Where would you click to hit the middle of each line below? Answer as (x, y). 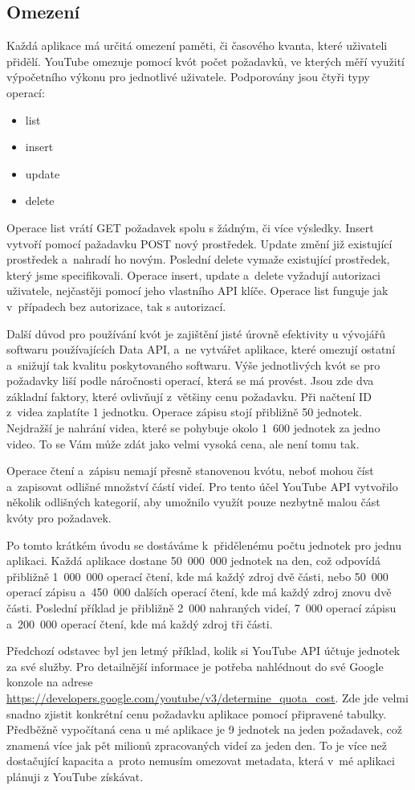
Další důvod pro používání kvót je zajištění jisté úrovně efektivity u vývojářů (196, 333)
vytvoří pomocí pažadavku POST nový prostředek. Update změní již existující (199, 243)
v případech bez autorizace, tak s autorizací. (116, 306)
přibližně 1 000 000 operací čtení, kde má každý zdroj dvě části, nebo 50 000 (197, 576)
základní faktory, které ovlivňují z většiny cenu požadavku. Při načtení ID (189, 396)
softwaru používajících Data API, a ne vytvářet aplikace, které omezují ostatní (201, 349)
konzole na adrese (50, 682)
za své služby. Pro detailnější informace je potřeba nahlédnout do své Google (195, 666)
